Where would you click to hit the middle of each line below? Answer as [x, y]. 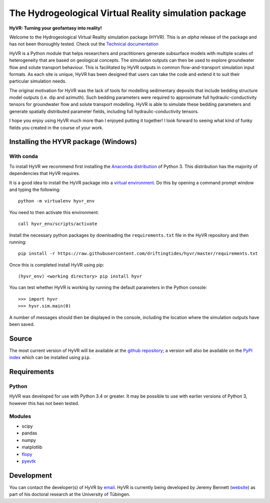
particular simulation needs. [38, 81]
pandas [29, 433]
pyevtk [29, 461]
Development [31, 475]
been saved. [22, 324]
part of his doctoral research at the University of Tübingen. [70, 494]
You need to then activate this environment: [54, 212]
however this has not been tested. [44, 403]
